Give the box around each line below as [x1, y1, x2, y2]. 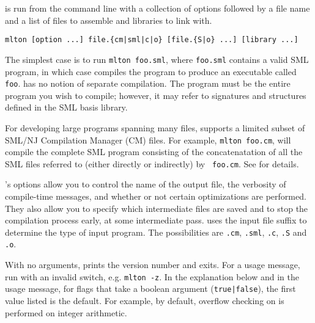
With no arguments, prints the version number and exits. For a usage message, [5, 258, 300, 271]
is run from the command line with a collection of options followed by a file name [5, 2, 310, 14]
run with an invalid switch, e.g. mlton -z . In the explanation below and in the [5, 270, 299, 283]
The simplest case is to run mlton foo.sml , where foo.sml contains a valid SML [5, 53, 309, 65]
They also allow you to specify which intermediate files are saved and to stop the [5, 201, 308, 214]
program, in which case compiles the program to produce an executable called [5, 65, 297, 78]
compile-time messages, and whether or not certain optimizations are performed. [5, 190, 306, 203]
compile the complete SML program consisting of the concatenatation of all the [5, 145, 303, 158]
